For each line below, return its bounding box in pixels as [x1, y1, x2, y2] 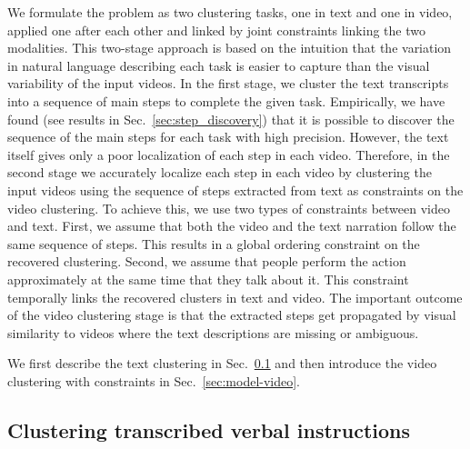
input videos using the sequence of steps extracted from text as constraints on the [7, 180, 464, 199]
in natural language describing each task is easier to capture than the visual [7, 55, 430, 75]
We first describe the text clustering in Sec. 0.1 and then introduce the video [7, 354, 437, 373]
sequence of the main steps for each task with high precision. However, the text [7, 127, 449, 146]
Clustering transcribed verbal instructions [7, 415, 411, 444]
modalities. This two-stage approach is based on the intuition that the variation [7, 38, 452, 57]
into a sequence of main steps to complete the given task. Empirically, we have [7, 91, 445, 110]
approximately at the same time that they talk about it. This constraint [7, 269, 409, 288]
